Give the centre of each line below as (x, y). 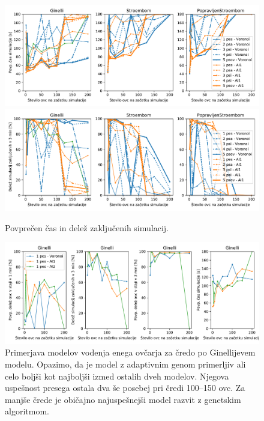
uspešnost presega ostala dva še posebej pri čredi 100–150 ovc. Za (125, 388)
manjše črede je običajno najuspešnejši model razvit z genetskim (123, 399)
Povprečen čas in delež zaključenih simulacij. (87, 227)
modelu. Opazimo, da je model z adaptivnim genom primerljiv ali (125, 364)
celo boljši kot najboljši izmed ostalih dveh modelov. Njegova (117, 376)
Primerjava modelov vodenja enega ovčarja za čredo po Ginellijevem (130, 352)
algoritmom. (27, 411)
